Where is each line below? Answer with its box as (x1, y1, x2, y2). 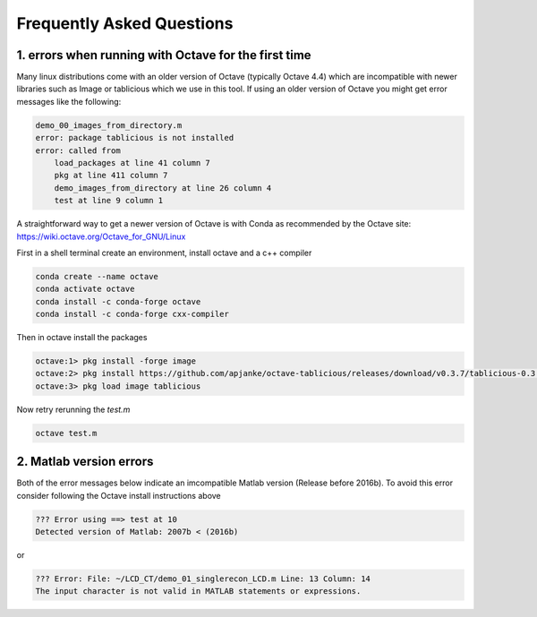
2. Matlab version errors (16, 454, 154, 469)
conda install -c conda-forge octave (35, 296, 201, 306)
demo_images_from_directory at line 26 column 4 (54, 183, 272, 193)
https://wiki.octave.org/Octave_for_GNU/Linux (16, 231, 186, 242)
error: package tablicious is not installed (35, 133, 234, 143)
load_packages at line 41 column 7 (54, 158, 210, 167)
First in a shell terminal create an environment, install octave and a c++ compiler (16, 247, 312, 258)
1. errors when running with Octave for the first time (16, 47, 312, 63)
